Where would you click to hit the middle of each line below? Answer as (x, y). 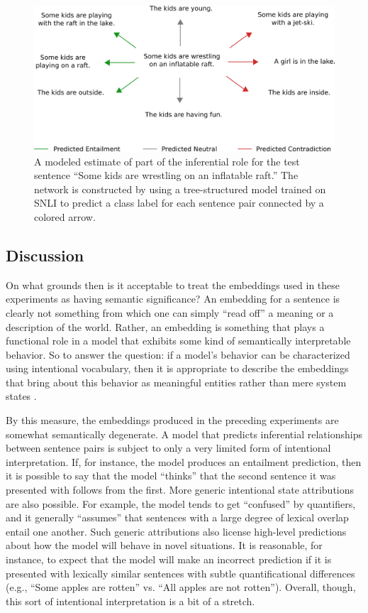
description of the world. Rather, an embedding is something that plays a (165, 326)
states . (21, 396)
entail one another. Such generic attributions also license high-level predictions (176, 531)
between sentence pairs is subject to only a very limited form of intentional (168, 448)
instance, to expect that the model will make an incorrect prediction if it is (169, 559)
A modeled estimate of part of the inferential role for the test (167, 161)
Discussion (45, 255)
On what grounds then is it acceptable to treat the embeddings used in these (173, 284)
